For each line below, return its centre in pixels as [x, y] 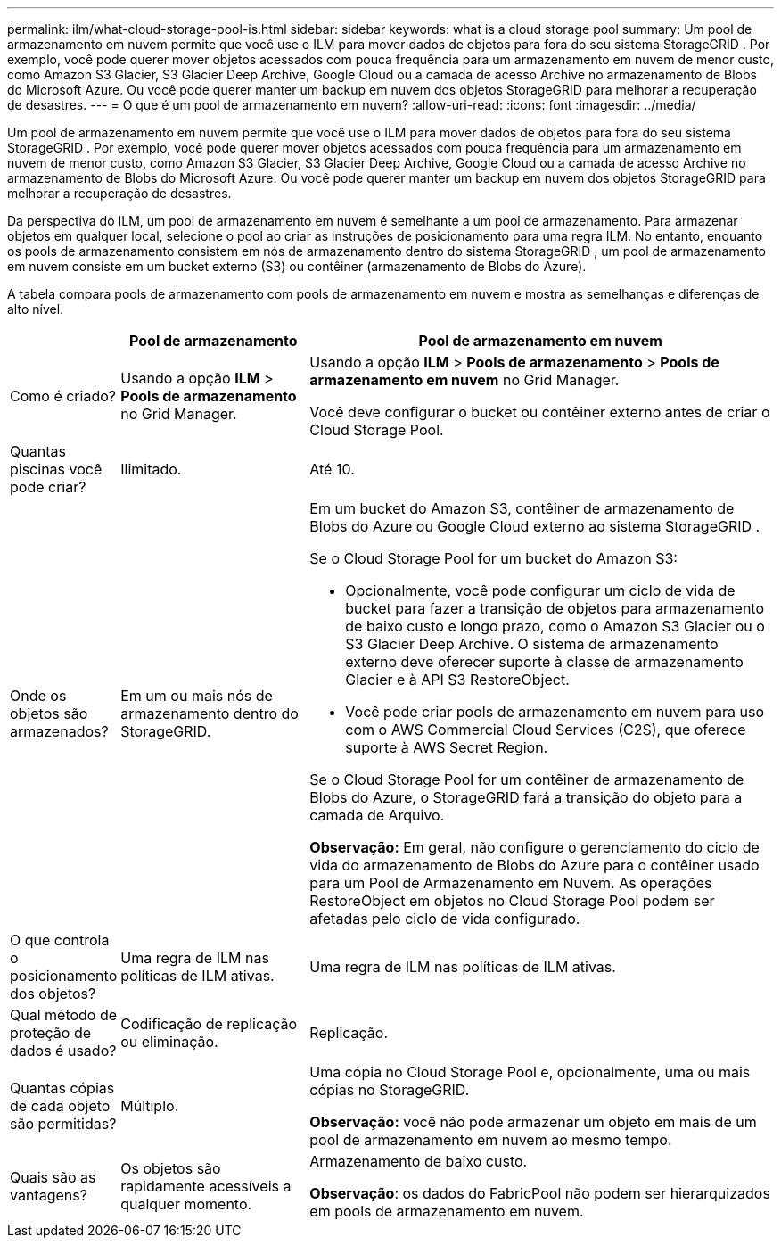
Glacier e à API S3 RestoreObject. [457, 680]
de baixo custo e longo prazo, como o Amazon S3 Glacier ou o [555, 626]
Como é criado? [63, 396]
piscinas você [56, 469]
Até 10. [332, 469]
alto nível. [36, 309]
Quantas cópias [62, 1088]
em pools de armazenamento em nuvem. [447, 1211]
